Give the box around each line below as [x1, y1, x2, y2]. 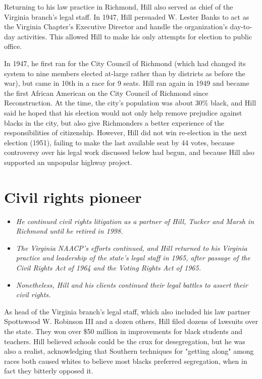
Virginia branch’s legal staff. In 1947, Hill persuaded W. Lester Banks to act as [4, 11, 249, 22]
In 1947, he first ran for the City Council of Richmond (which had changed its [4, 58, 246, 68]
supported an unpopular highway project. [4, 156, 132, 167]
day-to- [230, 21, 252, 32]
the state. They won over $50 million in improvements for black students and [4, 326, 243, 336]
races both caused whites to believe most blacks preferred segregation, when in [4, 355, 247, 366]
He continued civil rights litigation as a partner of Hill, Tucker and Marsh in [16, 215, 254, 226]
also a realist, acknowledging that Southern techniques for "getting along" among [4, 346, 254, 356]
